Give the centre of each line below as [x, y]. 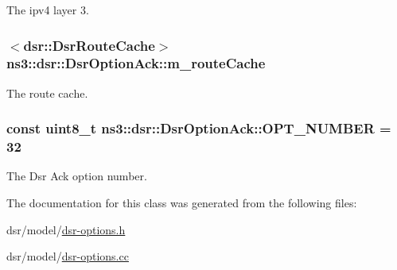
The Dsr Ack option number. [77, 176]
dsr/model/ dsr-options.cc [68, 256]
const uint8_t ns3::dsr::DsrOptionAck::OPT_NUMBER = [199, 128]
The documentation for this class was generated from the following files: [182, 203]
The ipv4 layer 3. [48, 10]
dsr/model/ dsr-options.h [66, 229]
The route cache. [47, 93]
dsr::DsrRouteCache [89, 45]
